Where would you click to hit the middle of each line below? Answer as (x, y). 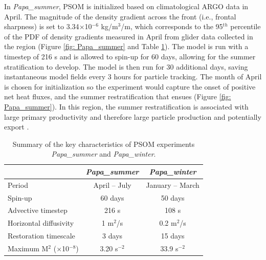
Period (18, 185)
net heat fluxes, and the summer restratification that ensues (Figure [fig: (118, 96)
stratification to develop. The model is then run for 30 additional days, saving (126, 66)
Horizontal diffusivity (41, 223)
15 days (173, 236)
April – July (112, 185)
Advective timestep (38, 210)
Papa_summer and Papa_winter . (104, 154)
